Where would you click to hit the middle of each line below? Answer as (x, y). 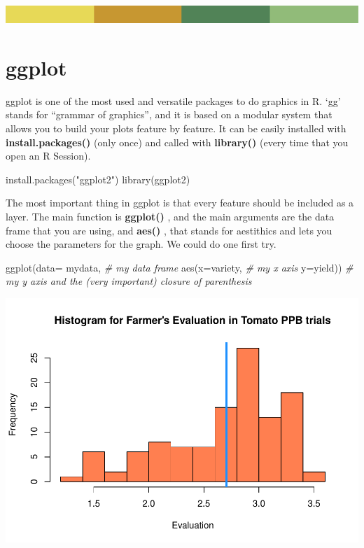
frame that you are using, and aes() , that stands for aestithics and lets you (169, 230)
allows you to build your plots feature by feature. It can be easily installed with (176, 128)
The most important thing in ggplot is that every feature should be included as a (180, 203)
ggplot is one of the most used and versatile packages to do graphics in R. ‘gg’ (173, 100)
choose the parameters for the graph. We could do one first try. (141, 244)
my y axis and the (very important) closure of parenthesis (129, 281)
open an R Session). (48, 156)
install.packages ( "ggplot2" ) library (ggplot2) (98, 179)
